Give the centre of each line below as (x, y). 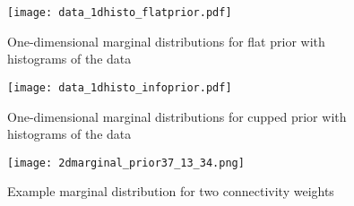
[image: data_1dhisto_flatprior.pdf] (120, 13)
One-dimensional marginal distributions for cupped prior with (177, 116)
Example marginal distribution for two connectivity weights (171, 191)
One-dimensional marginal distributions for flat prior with (166, 41)
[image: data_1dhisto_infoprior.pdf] (120, 87)
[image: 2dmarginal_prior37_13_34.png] (126, 163)
